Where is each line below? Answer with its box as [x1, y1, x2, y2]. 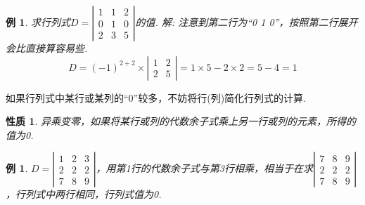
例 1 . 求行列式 [6, 15, 70, 29]
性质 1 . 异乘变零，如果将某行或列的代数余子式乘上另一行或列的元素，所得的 [6, 114, 356, 128]
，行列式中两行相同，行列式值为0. [6, 187, 162, 201]
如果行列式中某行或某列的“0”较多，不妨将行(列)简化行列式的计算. [6, 90, 306, 105]
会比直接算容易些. [6, 41, 88, 55]
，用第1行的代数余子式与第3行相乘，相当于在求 [96, 161, 313, 176]
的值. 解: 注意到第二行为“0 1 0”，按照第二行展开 [135, 15, 358, 29]
